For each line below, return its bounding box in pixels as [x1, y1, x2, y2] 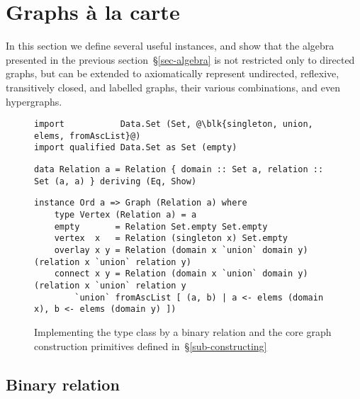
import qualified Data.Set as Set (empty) [34, 142, 237, 153]
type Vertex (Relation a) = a [54, 210, 197, 220]
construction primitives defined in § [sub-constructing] [34, 338, 267, 353]
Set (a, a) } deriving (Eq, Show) [34, 176, 197, 186]
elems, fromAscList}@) [34, 130, 141, 141]
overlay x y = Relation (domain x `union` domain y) [54, 245, 308, 255]
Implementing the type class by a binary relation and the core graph [34, 324, 332, 339]
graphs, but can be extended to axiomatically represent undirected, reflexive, [6, 66, 339, 81]
